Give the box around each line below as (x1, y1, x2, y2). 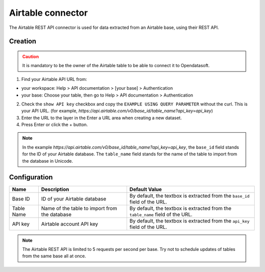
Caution (22, 53, 39, 59)
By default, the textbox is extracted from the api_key (129, 217, 250, 224)
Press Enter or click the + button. (21, 122, 88, 127)
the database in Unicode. (22, 158, 73, 164)
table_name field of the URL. (129, 211, 193, 218)
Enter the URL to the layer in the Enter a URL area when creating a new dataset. (21, 115, 182, 121)
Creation (9, 37, 36, 46)
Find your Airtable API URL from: (21, 76, 87, 82)
